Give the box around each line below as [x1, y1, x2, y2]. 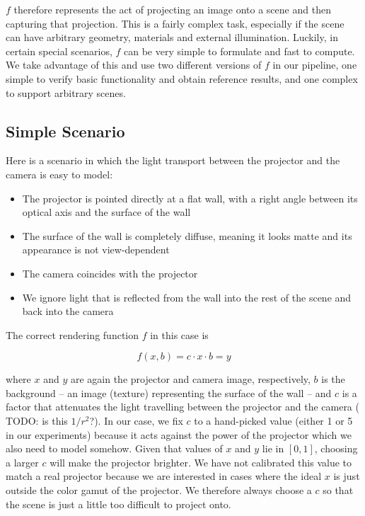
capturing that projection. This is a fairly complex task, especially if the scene [6, 16, 344, 30]
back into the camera [22, 304, 114, 319]
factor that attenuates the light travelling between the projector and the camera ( [6, 399, 359, 414]
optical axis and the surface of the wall [22, 205, 191, 219]
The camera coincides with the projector [22, 265, 198, 280]
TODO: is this [6, 413, 68, 428]
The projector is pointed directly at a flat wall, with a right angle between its [22, 190, 358, 205]
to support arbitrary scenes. [6, 85, 126, 100]
